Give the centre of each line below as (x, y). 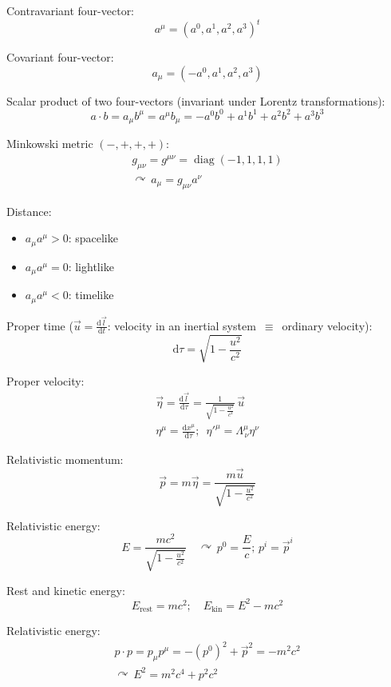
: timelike (91, 295)
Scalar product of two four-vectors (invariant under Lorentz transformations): (196, 100)
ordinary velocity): (327, 325)
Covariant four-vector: (60, 57)
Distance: (29, 211)
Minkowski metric (50, 144)
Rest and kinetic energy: (66, 590)
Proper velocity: (45, 380)
